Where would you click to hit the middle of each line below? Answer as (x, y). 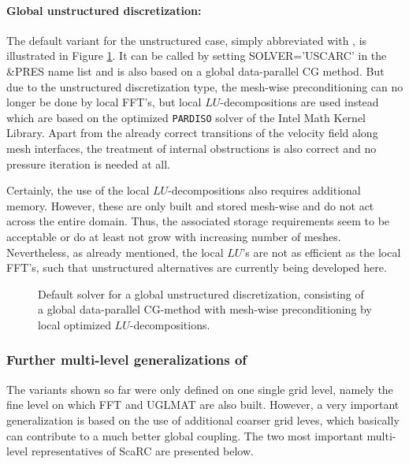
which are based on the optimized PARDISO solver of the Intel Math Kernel (186, 117)
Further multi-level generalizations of (127, 360)
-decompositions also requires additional (264, 190)
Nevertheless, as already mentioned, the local (115, 252)
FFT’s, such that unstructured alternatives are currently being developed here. (197, 267)
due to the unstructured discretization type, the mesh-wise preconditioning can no (205, 86)
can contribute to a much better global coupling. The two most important (185, 435)
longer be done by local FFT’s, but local (104, 102)
